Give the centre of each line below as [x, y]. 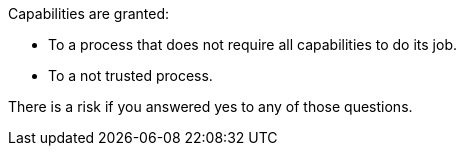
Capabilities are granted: [89, 13]
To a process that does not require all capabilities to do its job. [252, 44]
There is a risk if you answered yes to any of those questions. [210, 106]
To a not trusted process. [130, 75]
